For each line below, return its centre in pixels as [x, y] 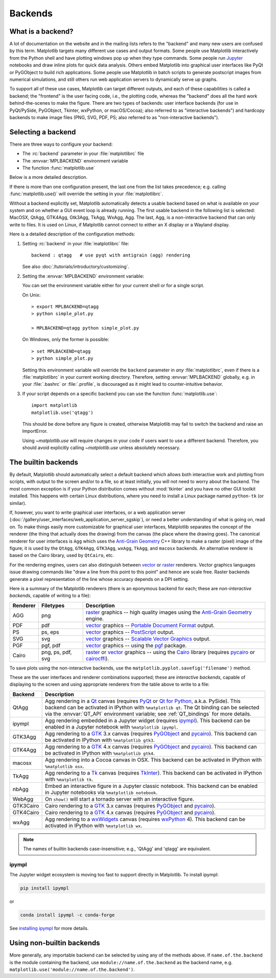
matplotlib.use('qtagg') [62, 412]
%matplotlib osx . [64, 766]
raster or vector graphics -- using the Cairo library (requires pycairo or [170, 652]
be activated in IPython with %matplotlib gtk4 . [100, 753]
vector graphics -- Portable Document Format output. [150, 625]
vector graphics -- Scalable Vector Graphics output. [148, 639]
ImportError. [35, 431]
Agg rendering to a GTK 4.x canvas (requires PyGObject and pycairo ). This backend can [151, 747]
